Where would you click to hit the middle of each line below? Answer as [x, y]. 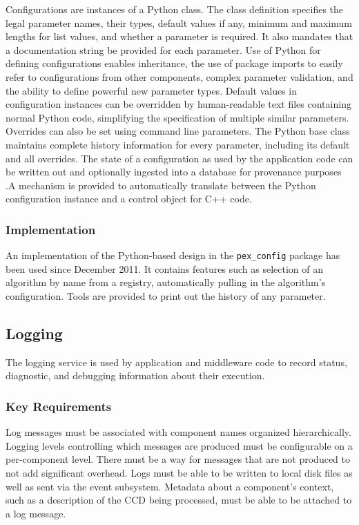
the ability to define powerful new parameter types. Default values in [152, 90]
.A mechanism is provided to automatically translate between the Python [161, 185]
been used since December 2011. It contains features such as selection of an [165, 268]
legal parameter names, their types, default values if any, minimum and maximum [179, 22]
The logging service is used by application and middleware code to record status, [176, 362]
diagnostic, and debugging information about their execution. [135, 375]
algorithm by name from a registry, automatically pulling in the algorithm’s [166, 282]
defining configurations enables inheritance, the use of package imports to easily [174, 63]
